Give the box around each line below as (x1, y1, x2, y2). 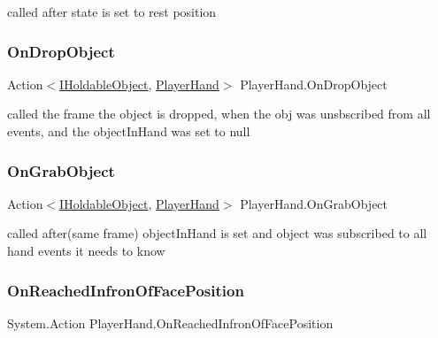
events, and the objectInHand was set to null (7, 122, 250, 140)
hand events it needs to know (7, 242, 165, 259)
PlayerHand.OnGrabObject (240, 194, 388, 212)
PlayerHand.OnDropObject (240, 74, 388, 93)
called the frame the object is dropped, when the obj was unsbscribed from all (7, 104, 431, 123)
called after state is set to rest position (7, 3, 217, 20)
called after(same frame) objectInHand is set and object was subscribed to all (7, 224, 427, 242)
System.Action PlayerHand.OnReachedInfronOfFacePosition (7, 313, 334, 332)
